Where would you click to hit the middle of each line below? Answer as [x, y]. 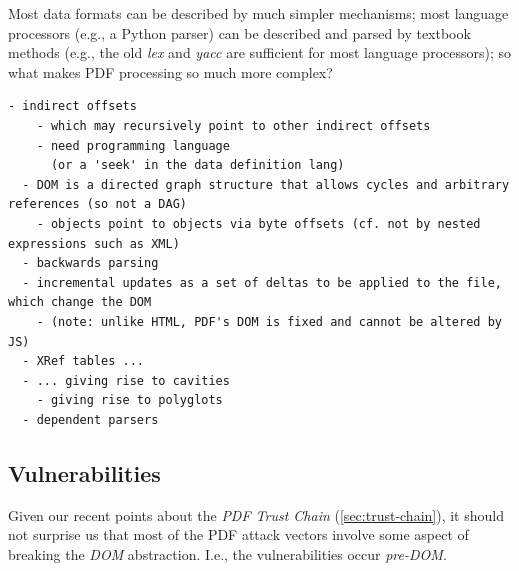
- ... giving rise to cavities [126, 380]
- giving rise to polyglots [129, 400]
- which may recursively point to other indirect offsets [233, 125]
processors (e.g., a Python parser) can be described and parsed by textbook [239, 32]
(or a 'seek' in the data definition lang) [197, 165]
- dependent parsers [90, 419]
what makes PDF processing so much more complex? [170, 71]
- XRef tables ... [83, 361]
